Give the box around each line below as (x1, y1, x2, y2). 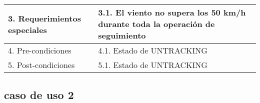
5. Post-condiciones (8, 59, 75, 70)
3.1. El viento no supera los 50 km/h (98, 6, 246, 18)
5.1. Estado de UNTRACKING (98, 59, 207, 70)
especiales (8, 23, 47, 35)
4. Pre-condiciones (8, 44, 71, 56)
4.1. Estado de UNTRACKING (98, 44, 207, 56)
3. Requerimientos (8, 12, 81, 24)
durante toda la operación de (98, 18, 215, 29)
